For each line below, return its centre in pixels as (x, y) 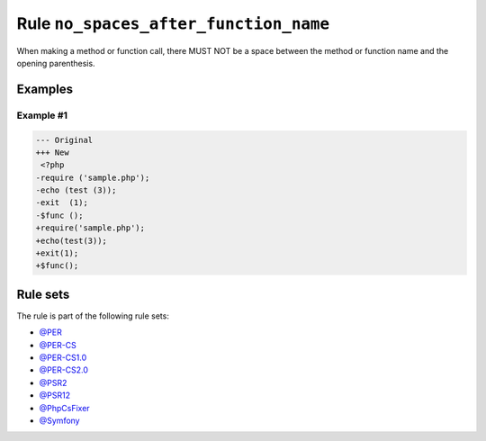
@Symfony (59, 421)
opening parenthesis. (56, 63)
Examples (45, 89)
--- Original (64, 140)
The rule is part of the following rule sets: (93, 316)
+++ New (52, 152)
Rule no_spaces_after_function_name (173, 23)
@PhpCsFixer (64, 408)
